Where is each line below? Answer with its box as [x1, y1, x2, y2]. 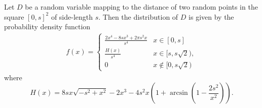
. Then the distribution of [98, 11, 178, 22]
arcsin [169, 89, 188, 97]
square [4, 11, 24, 22]
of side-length [51, 11, 93, 22]
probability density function [4, 21, 91, 32]
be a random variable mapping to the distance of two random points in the [25, 2, 258, 12]
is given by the [189, 11, 234, 22]
